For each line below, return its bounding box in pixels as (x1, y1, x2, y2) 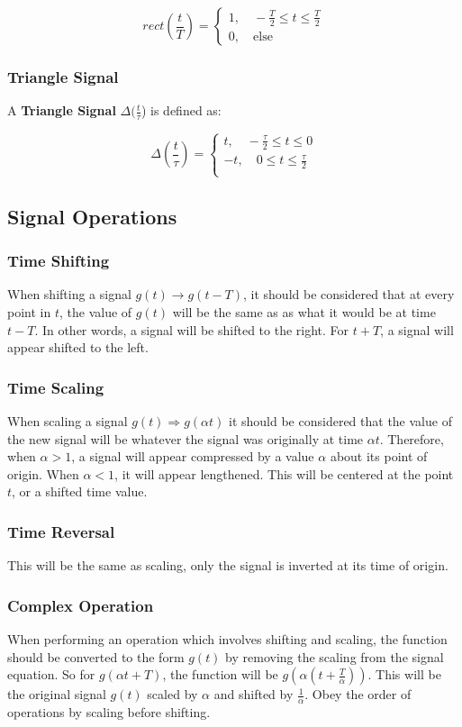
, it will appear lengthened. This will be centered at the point (114, 464, 454, 483)
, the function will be (162, 665, 278, 684)
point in (7, 302, 51, 321)
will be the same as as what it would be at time (172, 302, 436, 321)
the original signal (7, 685, 106, 704)
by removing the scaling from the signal (225, 647, 444, 666)
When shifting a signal (7, 285, 131, 304)
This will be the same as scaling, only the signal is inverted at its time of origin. (7, 556, 448, 575)
